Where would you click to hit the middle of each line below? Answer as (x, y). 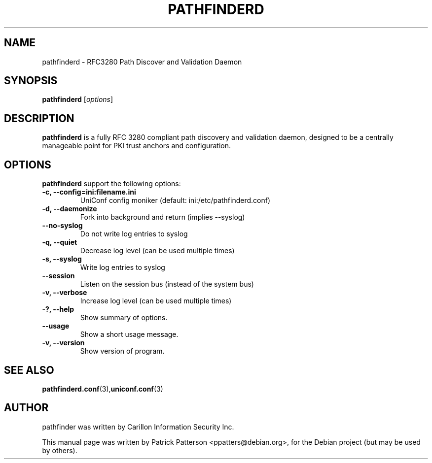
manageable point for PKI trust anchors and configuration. (137, 146)
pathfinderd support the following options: (111, 184)
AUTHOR (26, 408)
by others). (60, 450)
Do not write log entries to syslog (134, 234)
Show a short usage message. (129, 334)
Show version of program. (122, 351)
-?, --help (58, 309)
